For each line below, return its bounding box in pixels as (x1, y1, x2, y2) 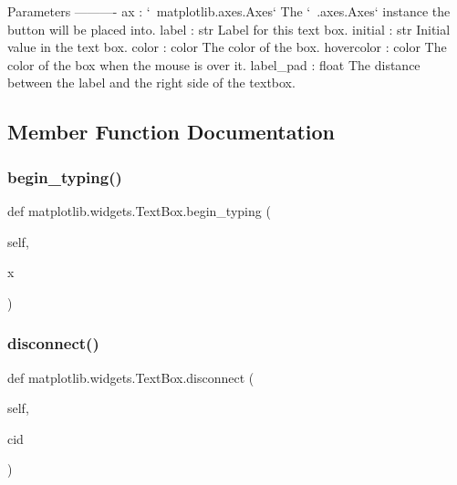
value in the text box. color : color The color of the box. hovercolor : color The (7, 37, 447, 57)
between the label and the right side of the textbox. (7, 73, 296, 92)
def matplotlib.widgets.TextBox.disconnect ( (7, 367, 254, 387)
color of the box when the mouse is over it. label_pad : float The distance (7, 55, 421, 74)
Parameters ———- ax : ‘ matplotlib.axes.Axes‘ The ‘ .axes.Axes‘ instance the (7, 2, 451, 20)
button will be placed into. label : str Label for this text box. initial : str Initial (7, 19, 451, 38)
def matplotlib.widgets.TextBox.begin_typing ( (7, 201, 271, 220)
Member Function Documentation (7, 118, 336, 146)
